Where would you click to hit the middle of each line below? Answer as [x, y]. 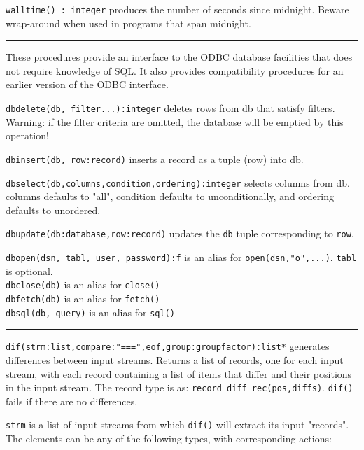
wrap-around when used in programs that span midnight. [128, 23]
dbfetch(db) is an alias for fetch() [83, 298]
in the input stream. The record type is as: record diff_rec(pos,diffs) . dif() [180, 387]
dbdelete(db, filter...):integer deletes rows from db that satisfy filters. [170, 108]
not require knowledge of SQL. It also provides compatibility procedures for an [175, 70]
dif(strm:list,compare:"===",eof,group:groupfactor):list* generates [168, 346]
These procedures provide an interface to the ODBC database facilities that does [179, 57]
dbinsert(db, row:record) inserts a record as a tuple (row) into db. [155, 159]
